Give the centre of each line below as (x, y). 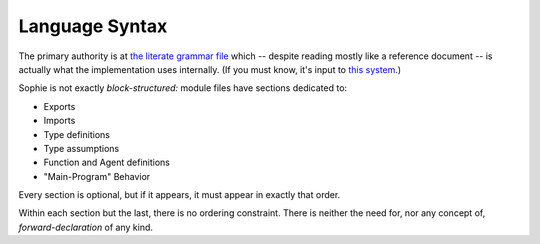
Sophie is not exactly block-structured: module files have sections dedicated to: (183, 88)
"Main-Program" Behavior (97, 176)
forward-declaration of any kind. (86, 227)
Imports (59, 121)
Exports (59, 106)
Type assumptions (81, 148)
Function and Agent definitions (106, 162)
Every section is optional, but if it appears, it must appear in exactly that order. (179, 195)
